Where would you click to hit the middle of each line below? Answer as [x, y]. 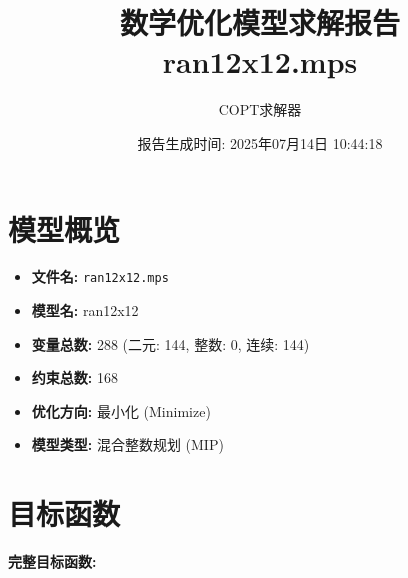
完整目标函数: [52, 561]
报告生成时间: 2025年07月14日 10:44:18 [260, 142]
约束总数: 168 [74, 377]
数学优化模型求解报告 [259, 22]
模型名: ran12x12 [85, 310]
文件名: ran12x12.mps [100, 276]
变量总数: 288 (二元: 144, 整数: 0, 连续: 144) [170, 343]
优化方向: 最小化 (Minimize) [121, 410]
